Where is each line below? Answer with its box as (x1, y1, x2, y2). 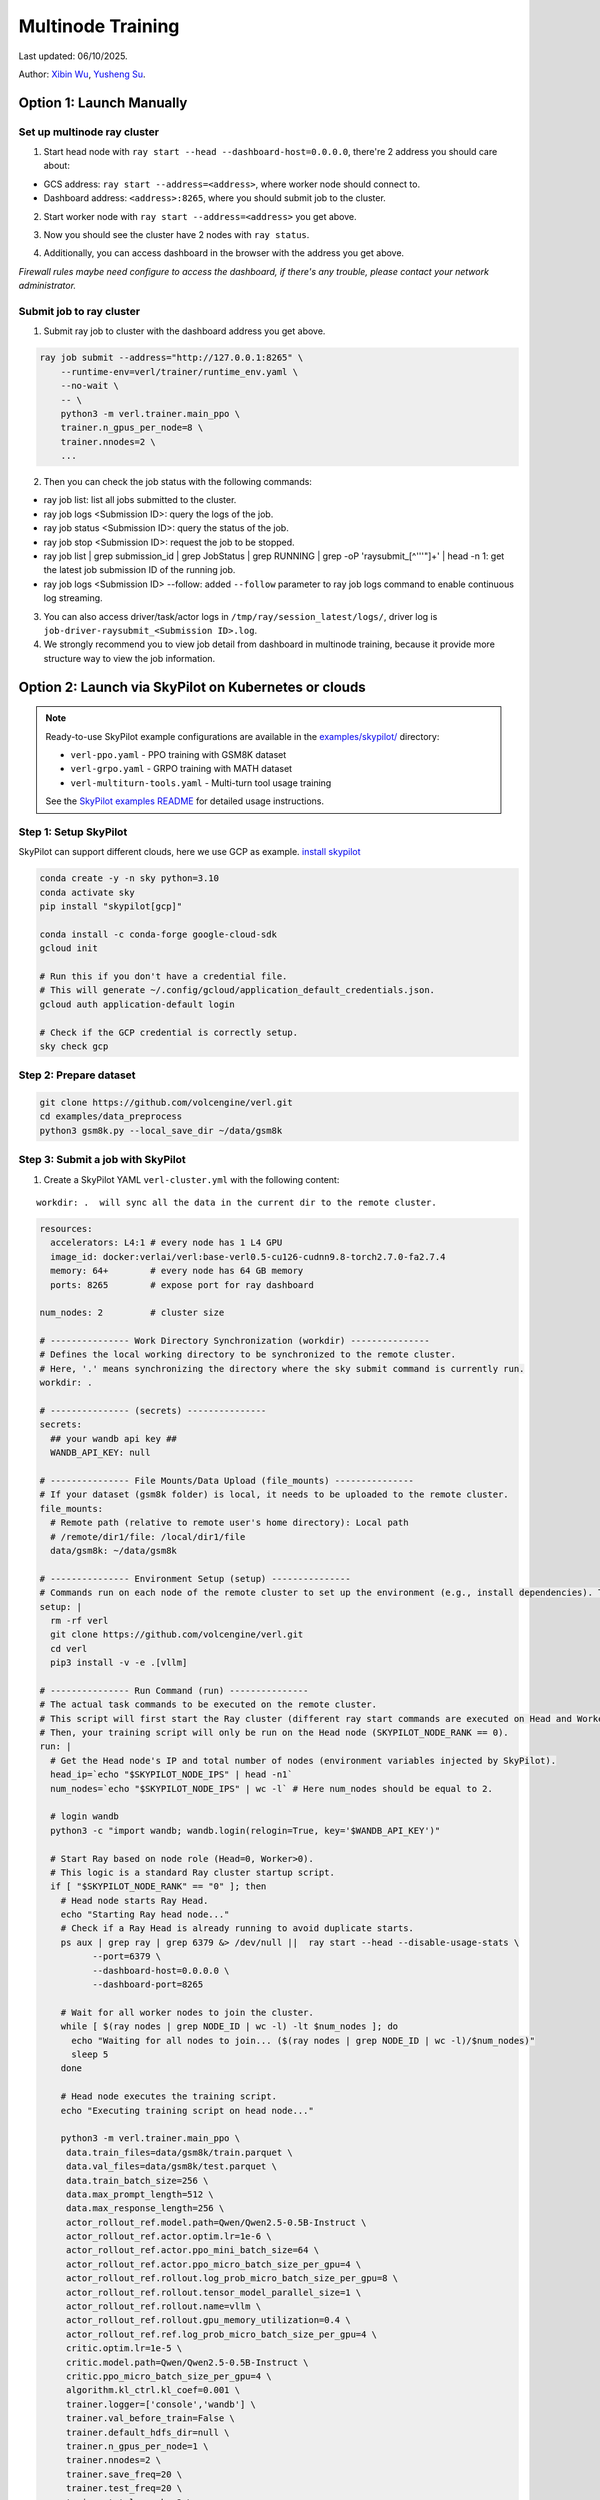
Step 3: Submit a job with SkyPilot (18, 1153, 186, 1167)
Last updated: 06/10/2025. (18, 50, 129, 62)
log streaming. (43, 592, 104, 604)
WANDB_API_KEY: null (50, 1447, 151, 1459)
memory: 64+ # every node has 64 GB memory (50, 1265, 304, 1277)
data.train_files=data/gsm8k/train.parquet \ (65, 2146, 294, 2158)
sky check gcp (39, 1040, 109, 1052)
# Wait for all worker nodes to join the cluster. (60, 2006, 314, 2018)
